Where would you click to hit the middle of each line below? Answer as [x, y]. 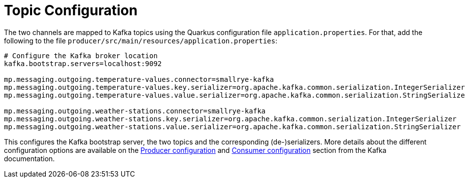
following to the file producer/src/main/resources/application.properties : [141, 40]
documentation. [30, 158]
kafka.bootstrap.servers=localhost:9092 [83, 63]
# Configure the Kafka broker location [81, 55]
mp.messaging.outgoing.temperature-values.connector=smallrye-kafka [139, 79]
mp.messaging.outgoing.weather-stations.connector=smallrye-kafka [135, 111]
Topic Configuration [71, 10]
